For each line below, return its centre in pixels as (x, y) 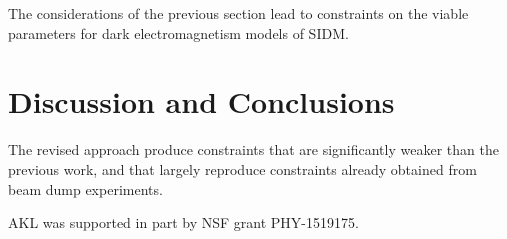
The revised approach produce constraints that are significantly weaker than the (253, 149)
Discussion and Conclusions (201, 101)
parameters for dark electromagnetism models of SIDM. (178, 32)
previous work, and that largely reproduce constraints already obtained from (242, 168)
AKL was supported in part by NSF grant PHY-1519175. (183, 222)
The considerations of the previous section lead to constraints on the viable (238, 13)
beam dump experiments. (85, 188)
